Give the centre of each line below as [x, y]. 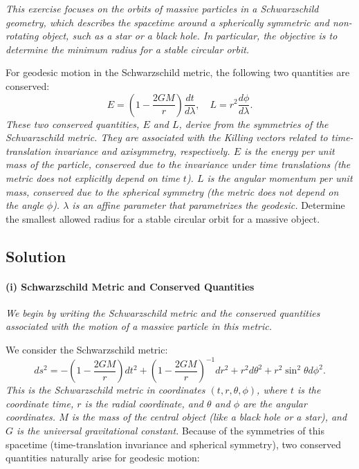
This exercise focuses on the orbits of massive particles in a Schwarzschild [162, 8]
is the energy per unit [289, 150]
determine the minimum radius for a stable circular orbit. [128, 49]
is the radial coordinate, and [144, 403]
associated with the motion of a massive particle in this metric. [139, 326]
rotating [22, 36]
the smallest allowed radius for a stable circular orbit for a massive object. [163, 218]
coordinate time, [40, 403]
